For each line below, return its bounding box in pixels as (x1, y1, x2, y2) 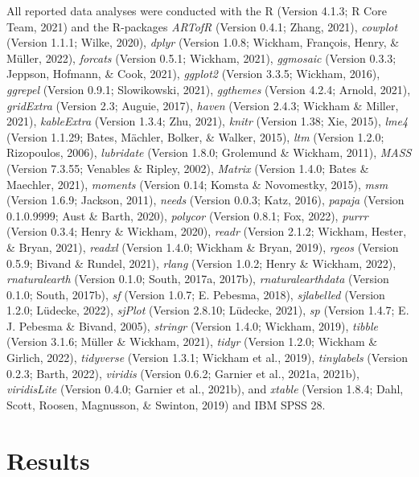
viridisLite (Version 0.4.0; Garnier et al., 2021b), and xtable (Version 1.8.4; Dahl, (6, 380, 404, 397)
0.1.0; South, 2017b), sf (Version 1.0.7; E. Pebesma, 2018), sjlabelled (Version (6, 286, 385, 302)
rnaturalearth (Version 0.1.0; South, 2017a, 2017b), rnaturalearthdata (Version (6, 270, 389, 287)
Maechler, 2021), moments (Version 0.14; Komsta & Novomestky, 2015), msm (6, 175, 388, 192)
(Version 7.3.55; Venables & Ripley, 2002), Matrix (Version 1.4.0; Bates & (6, 159, 369, 176)
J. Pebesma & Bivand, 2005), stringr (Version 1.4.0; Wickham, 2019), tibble (6, 317, 378, 334)
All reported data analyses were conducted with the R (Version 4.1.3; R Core (6, 2, 387, 19)
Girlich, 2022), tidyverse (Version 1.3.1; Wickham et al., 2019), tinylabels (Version (6, 349, 408, 366)
